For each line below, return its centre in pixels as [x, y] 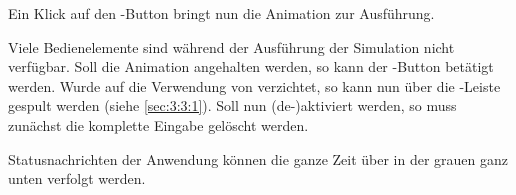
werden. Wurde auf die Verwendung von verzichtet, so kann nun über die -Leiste [254, 85]
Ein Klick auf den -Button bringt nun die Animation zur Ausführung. [221, 13]
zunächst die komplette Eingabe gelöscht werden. [158, 124]
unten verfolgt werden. [77, 178]
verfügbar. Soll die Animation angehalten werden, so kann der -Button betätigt [251, 66]
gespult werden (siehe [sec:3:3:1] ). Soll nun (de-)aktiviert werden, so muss [232, 105]
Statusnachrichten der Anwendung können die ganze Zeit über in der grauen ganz [258, 158]
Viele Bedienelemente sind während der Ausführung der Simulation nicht [231, 46]
